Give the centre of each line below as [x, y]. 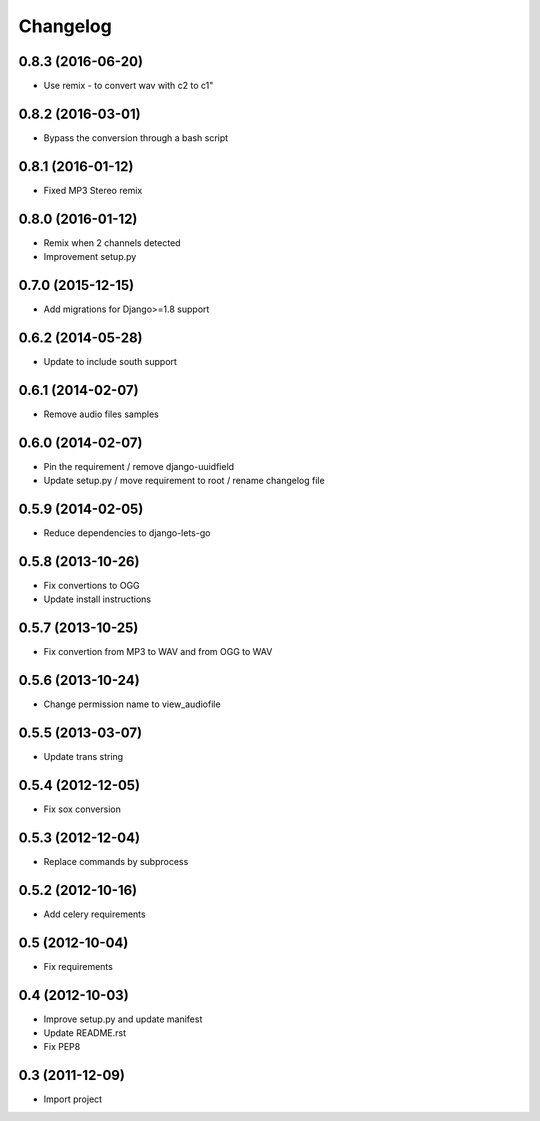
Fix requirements [78, 966]
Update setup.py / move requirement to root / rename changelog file [184, 481]
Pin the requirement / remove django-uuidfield [139, 466]
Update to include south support [110, 361]
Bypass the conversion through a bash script [136, 137]
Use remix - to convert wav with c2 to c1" [128, 86]
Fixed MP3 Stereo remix [93, 190]
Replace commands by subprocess [116, 861]
